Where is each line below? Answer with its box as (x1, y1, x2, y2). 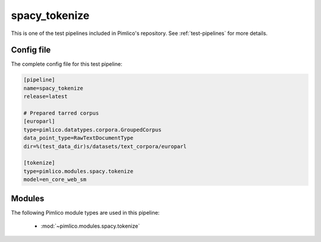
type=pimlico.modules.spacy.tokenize (23, 168, 134, 174)
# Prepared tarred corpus (23, 110, 99, 116)
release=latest (23, 93, 68, 100)
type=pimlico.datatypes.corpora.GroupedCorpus (23, 126, 162, 133)
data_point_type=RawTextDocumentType (23, 135, 134, 142)
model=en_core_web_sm (23, 176, 87, 183)
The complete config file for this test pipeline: (11, 60, 122, 68)
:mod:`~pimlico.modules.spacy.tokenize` (40, 222, 140, 230)
